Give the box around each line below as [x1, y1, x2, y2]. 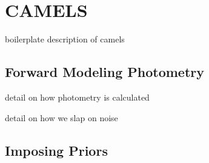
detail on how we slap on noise [5, 111, 118, 124]
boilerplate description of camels [5, 33, 125, 45]
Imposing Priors [5, 141, 108, 159]
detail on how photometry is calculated [5, 90, 150, 103]
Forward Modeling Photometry [5, 62, 204, 81]
